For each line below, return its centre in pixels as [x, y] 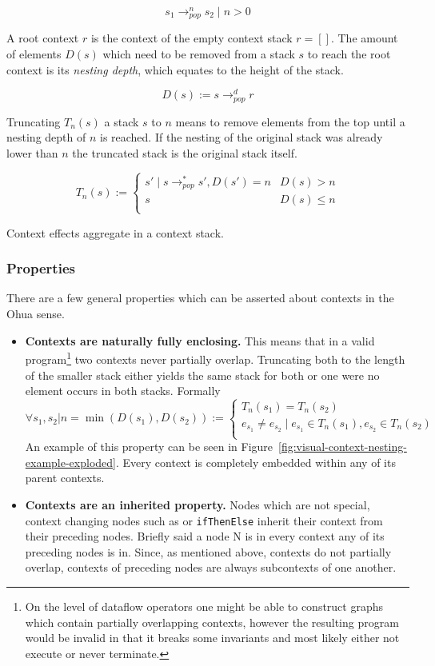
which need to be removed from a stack [199, 54]
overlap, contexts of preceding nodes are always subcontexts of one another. [211, 567]
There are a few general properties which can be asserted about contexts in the [200, 298]
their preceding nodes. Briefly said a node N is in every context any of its [205, 536]
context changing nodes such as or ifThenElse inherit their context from [204, 520]
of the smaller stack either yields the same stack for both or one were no [202, 375]
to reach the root [349, 54]
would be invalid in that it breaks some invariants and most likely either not [212, 638]
